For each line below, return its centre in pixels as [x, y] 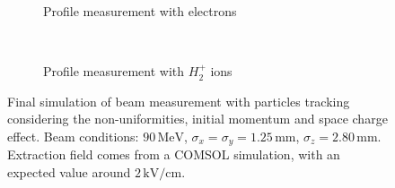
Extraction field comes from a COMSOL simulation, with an [174, 154]
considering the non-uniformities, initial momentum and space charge [197, 119]
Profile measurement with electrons [140, 11]
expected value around [69, 172]
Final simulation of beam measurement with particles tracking [179, 101]
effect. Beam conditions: [73, 136]
